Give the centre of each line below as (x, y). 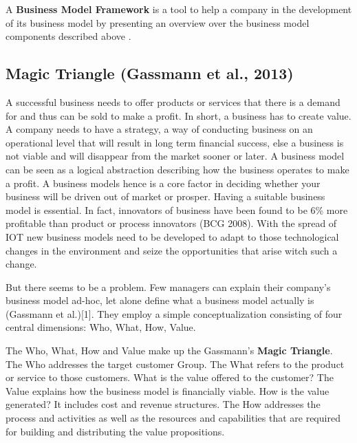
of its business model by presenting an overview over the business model (158, 22)
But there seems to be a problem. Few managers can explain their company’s (168, 287)
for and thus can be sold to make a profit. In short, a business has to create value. (178, 115)
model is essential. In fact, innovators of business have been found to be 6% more (177, 209)
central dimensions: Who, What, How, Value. (101, 327)
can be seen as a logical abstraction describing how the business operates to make (177, 169)
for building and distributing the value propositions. (115, 431)
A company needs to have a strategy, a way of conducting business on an (159, 129)
